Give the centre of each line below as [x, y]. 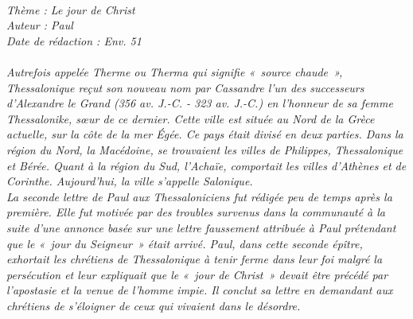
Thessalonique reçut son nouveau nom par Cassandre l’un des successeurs [185, 87]
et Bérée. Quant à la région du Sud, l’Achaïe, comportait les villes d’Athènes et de [206, 165]
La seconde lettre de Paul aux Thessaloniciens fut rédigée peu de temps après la [199, 196]
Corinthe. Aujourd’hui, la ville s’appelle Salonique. [130, 181]
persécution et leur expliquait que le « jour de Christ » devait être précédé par [197, 274]
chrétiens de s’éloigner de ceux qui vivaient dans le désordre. [154, 305]
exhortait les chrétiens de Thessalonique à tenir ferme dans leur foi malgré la [195, 259]
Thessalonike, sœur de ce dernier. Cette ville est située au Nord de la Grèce [191, 118]
